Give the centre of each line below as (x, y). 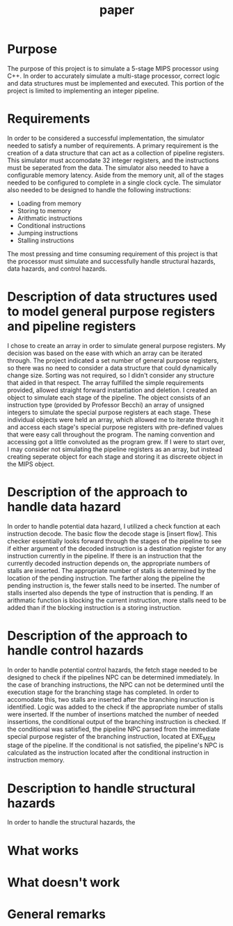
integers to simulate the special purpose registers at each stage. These (109, 412)
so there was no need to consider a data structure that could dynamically (112, 368)
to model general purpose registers (111, 312)
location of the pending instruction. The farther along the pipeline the (106, 578)
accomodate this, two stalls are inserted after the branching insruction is (111, 699)
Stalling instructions (46, 240)
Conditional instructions (51, 226)
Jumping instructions (48, 233)
